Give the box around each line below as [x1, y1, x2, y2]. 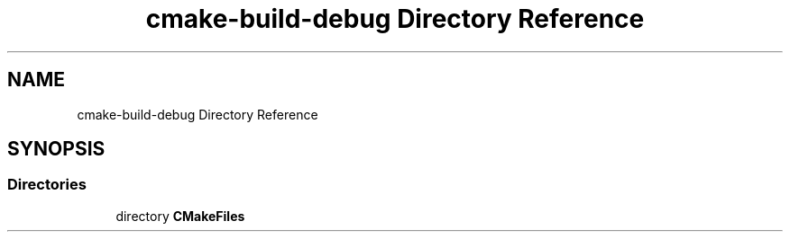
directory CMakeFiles [115, 208, 245, 224]
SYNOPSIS [7, 137, 106, 161]
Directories [7, 175, 87, 194]
